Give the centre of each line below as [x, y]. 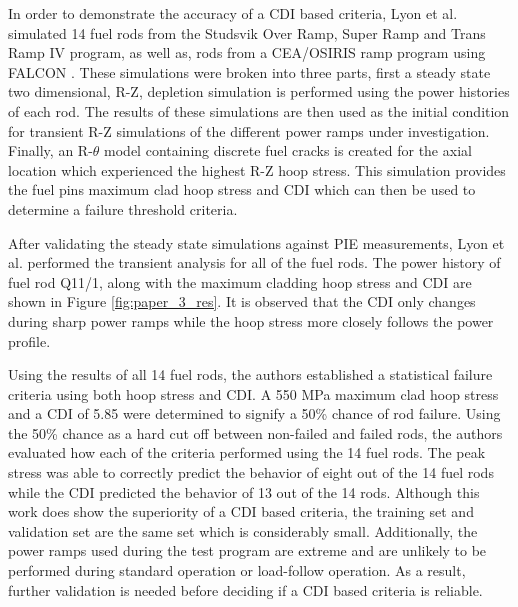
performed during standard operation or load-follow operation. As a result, [237, 570]
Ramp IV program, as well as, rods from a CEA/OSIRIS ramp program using [247, 52]
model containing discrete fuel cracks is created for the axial [288, 150]
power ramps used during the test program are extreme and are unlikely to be [247, 550]
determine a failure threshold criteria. [123, 208]
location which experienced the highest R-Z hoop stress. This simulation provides [257, 169]
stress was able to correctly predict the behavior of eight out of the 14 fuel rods [251, 472]
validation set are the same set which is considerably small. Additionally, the [243, 530]
